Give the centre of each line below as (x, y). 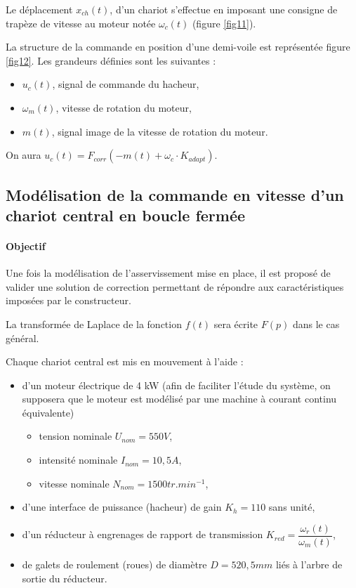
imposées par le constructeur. (68, 300)
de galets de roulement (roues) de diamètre (114, 564)
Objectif (26, 246)
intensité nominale (78, 460)
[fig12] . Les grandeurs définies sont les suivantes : (111, 60)
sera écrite (236, 324)
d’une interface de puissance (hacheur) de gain (122, 507)
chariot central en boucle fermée (126, 215)
